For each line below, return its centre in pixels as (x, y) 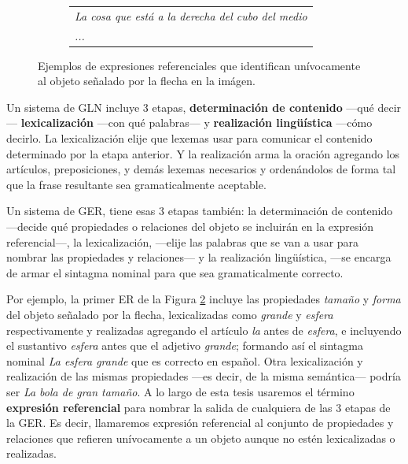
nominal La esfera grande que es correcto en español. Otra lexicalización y (185, 360)
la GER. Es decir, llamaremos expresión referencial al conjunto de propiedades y (200, 423)
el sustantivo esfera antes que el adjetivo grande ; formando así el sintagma (185, 345)
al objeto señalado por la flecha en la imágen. (147, 81)
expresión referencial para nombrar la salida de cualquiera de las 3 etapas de (198, 407)
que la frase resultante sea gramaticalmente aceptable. (136, 184)
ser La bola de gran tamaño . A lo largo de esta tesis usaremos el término (180, 391)
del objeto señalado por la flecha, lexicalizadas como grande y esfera (170, 314)
